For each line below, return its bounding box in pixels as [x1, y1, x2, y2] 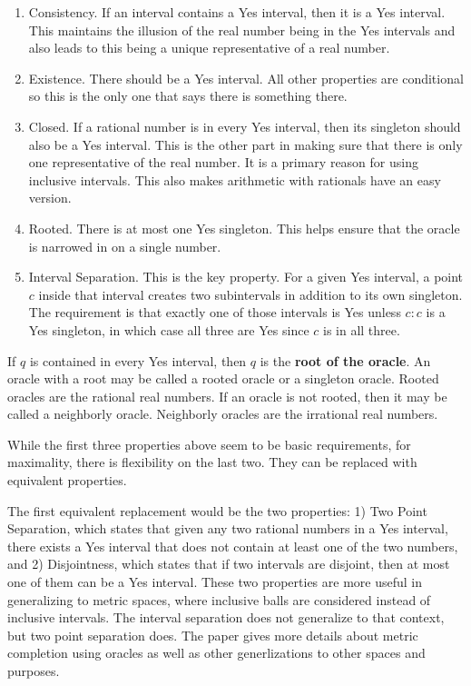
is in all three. [322, 320, 400, 339]
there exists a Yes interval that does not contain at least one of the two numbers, [7, 536, 458, 555]
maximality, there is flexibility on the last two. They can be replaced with [7, 452, 417, 472]
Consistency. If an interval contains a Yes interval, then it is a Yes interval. [28, 3, 446, 21]
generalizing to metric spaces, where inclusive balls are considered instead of [7, 590, 431, 609]
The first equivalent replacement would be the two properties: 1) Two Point [7, 501, 427, 520]
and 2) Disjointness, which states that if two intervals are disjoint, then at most [7, 554, 450, 573]
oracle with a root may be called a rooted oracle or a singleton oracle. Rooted [7, 369, 439, 388]
